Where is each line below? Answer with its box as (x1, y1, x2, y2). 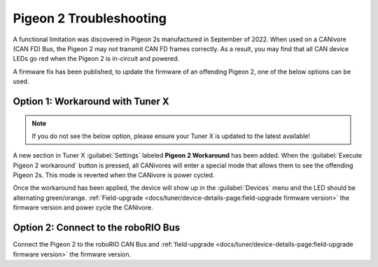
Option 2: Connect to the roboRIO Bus (13, 221, 181, 234)
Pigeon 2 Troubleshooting (13, 11, 167, 26)
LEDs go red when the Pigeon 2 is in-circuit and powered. (13, 55, 180, 63)
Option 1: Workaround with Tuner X (13, 95, 169, 107)
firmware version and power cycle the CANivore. (13, 203, 153, 212)
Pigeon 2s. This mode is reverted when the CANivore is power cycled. (13, 171, 215, 179)
